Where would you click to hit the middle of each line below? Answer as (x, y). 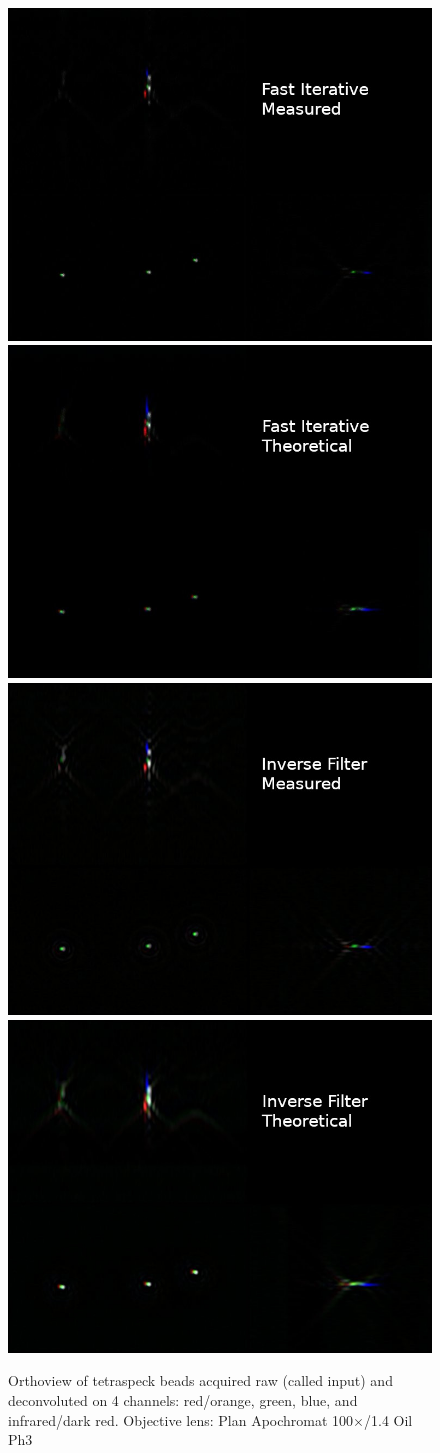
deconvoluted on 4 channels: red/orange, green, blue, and (183, 1399)
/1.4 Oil (388, 1419)
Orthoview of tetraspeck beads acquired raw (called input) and (200, 1380)
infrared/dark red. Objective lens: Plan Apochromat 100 (181, 1419)
